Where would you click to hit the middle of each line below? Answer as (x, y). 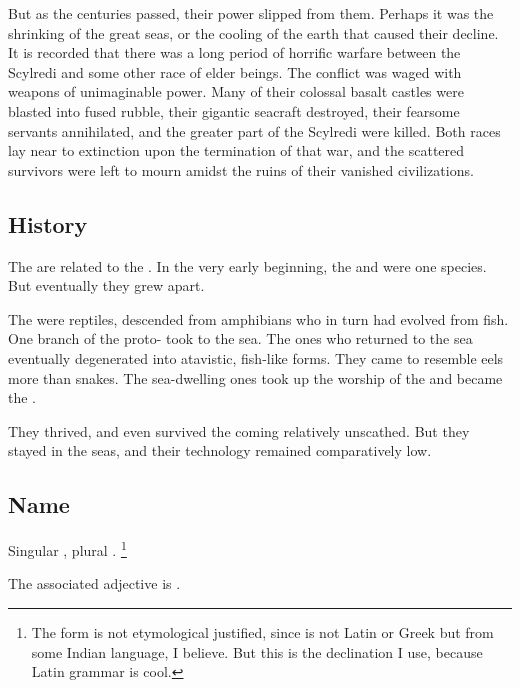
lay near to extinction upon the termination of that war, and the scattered (236, 150)
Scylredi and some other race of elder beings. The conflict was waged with (235, 71)
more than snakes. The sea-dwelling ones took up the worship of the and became (255, 377)
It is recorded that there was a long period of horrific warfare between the (234, 52)
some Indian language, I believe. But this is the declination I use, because (257, 651)
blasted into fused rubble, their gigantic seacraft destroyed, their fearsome (234, 110)
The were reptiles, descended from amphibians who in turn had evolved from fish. (258, 318)
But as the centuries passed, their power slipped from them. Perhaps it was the (251, 13)
